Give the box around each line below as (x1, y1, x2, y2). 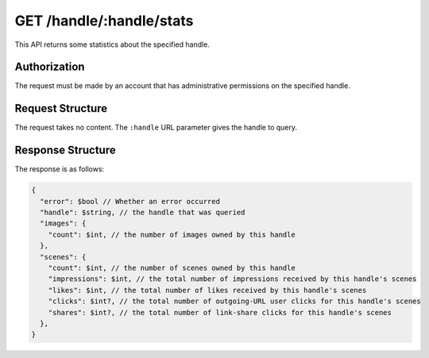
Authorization (14, 60, 85, 74)
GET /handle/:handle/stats (14, 12, 194, 29)
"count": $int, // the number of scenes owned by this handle (48, 263, 296, 272)
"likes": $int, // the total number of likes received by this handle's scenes (48, 286, 367, 294)
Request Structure (14, 102, 108, 115)
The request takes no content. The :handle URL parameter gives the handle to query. (14, 123, 298, 133)
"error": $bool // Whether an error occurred (40, 197, 220, 206)
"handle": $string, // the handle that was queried (40, 208, 245, 217)
